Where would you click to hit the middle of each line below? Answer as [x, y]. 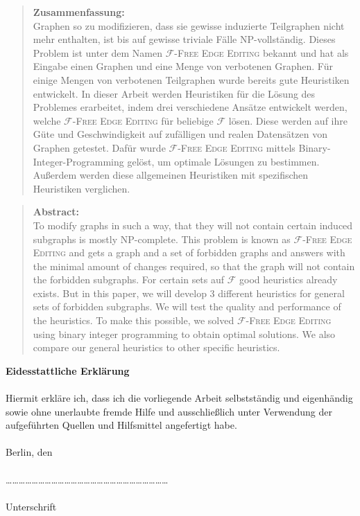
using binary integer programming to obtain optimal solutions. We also [184, 333]
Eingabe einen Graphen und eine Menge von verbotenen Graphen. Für [183, 66]
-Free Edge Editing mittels [237, 147]
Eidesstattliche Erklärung [68, 370]
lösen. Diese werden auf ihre [288, 120]
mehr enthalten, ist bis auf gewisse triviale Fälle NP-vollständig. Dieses [184, 39]
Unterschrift [31, 506]
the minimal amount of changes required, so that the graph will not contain [194, 266]
